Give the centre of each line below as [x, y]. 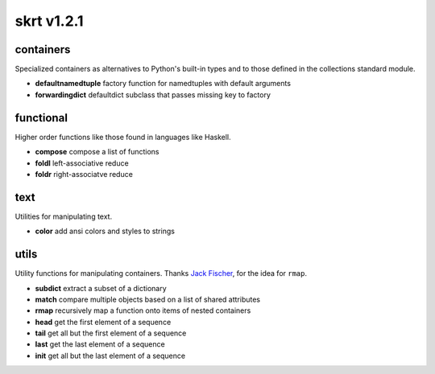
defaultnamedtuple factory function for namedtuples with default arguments [163, 84]
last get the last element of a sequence [100, 344]
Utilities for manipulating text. [64, 216]
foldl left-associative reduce [82, 163]
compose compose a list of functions [97, 152]
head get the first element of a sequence [103, 322]
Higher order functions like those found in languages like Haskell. [123, 137]
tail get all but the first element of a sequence [111, 333]
